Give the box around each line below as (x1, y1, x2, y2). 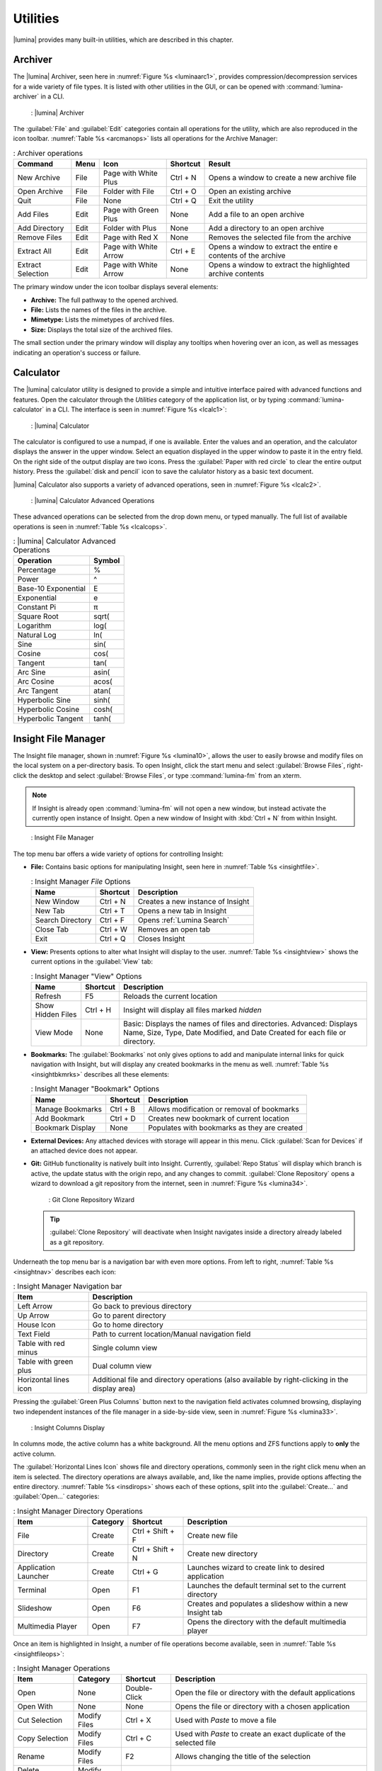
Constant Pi (17, 602, 57, 612)
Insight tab (187, 1608, 223, 1618)
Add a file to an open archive (208, 210, 304, 220)
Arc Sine (17, 667, 46, 677)
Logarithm (17, 621, 52, 630)
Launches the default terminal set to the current (187, 1580, 347, 1590)
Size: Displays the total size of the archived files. (30, 325, 173, 334)
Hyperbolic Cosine (17, 705, 80, 715)
